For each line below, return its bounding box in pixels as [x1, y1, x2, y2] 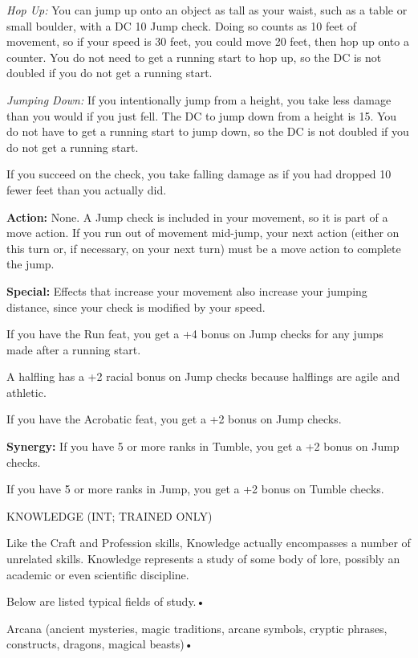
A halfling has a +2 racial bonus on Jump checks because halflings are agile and [6, 368, 400, 385]
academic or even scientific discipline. [6, 566, 189, 582]
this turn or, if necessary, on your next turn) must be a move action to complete [6, 239, 401, 256]
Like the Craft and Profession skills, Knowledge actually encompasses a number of [6, 534, 411, 551]
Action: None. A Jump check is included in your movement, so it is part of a [6, 208, 388, 225]
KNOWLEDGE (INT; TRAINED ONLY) [6, 507, 213, 524]
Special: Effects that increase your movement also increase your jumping [6, 282, 367, 299]
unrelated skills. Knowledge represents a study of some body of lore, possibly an [6, 550, 400, 567]
